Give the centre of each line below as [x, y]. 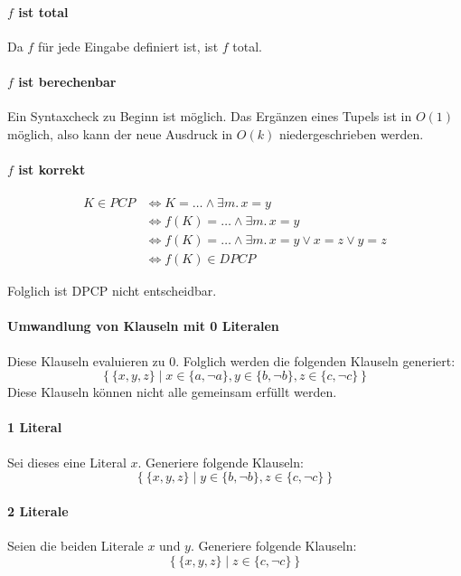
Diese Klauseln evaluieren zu [86, 360]
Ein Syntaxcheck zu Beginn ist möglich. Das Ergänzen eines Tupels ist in [210, 116]
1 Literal [35, 427]
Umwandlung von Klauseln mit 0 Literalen [143, 326]
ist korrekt [52, 169]
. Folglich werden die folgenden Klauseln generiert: [315, 360]
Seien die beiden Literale [75, 546]
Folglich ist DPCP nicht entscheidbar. [112, 291]
